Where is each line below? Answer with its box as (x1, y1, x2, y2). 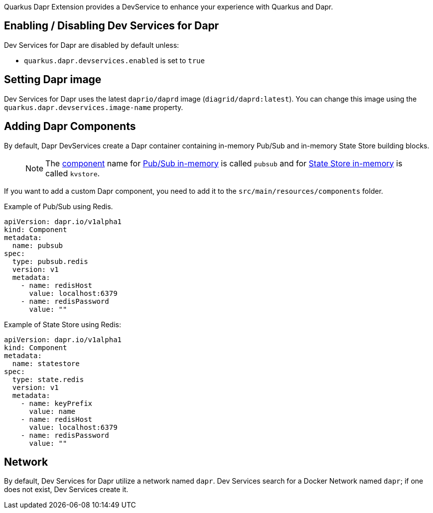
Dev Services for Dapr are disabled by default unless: (4, 40, 179, 49)
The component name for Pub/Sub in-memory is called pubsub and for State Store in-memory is (45, 158, 403, 168)
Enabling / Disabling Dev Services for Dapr (4, 19, 219, 32)
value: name (29, 407, 76, 415)
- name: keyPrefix (20, 399, 93, 407)
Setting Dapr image (4, 73, 102, 86)
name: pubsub (12, 241, 63, 250)
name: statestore (12, 359, 80, 368)
